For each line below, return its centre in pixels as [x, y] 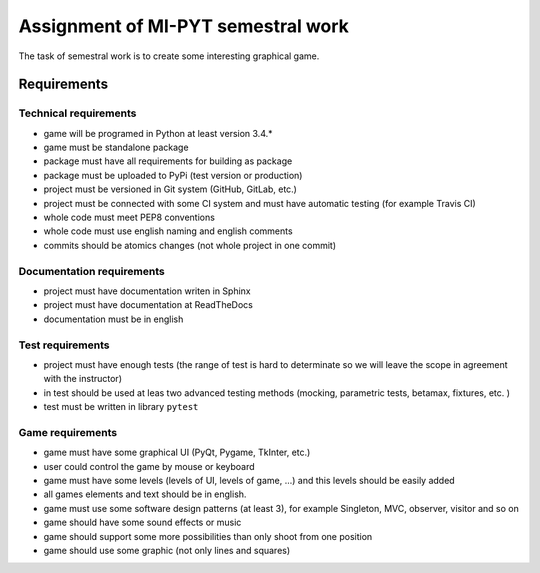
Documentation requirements [91, 271]
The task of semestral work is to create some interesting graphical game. [169, 56]
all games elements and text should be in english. [145, 494]
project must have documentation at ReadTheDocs [148, 305]
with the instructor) [82, 379]
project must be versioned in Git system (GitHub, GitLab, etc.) [170, 189]
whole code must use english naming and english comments [168, 231]
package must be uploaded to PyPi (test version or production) [173, 175]
